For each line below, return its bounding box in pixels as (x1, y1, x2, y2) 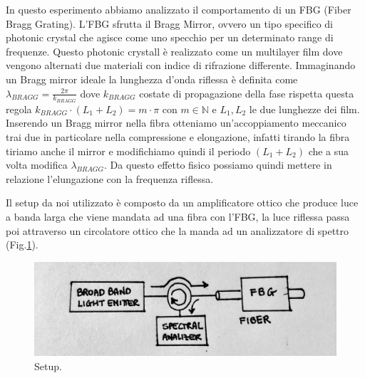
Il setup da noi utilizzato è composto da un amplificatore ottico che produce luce (6, 195, 359, 210)
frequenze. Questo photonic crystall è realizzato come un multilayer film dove (6, 43, 343, 58)
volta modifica (6, 157, 68, 172)
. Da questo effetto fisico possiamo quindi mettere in (104, 157, 332, 172)
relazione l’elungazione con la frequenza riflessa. (6, 171, 214, 186)
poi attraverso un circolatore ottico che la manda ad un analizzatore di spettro (6, 223, 349, 238)
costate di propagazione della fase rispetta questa (139, 85, 354, 100)
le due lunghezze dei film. (249, 101, 360, 116)
